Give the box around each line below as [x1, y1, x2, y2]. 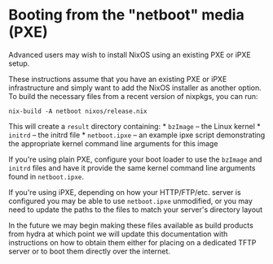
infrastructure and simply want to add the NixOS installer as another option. [8, 83, 262, 93]
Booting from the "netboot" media [8, 6, 244, 24]
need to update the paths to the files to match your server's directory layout [8, 205, 263, 214]
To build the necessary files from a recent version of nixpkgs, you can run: [8, 91, 258, 101]
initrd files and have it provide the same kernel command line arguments [8, 162, 256, 172]
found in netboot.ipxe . [8, 171, 84, 181]
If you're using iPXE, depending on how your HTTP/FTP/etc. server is [8, 187, 242, 197]
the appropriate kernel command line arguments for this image [8, 138, 218, 148]
